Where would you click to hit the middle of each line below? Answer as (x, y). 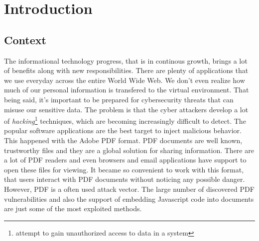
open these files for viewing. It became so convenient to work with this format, (124, 169)
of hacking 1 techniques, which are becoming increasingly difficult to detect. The (125, 120)
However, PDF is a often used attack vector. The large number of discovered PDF (129, 189)
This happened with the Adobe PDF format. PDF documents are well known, (123, 140)
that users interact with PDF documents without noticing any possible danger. (125, 179)
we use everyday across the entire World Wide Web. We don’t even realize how (125, 80)
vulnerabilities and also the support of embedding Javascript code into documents (129, 199)
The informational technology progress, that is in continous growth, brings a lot (126, 60)
